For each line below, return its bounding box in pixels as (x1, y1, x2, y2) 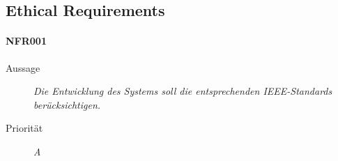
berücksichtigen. (33, 97, 101, 112)
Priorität (6, 121, 43, 135)
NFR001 (6, 33, 47, 48)
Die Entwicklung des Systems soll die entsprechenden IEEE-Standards (33, 84, 332, 98)
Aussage (6, 60, 40, 75)
